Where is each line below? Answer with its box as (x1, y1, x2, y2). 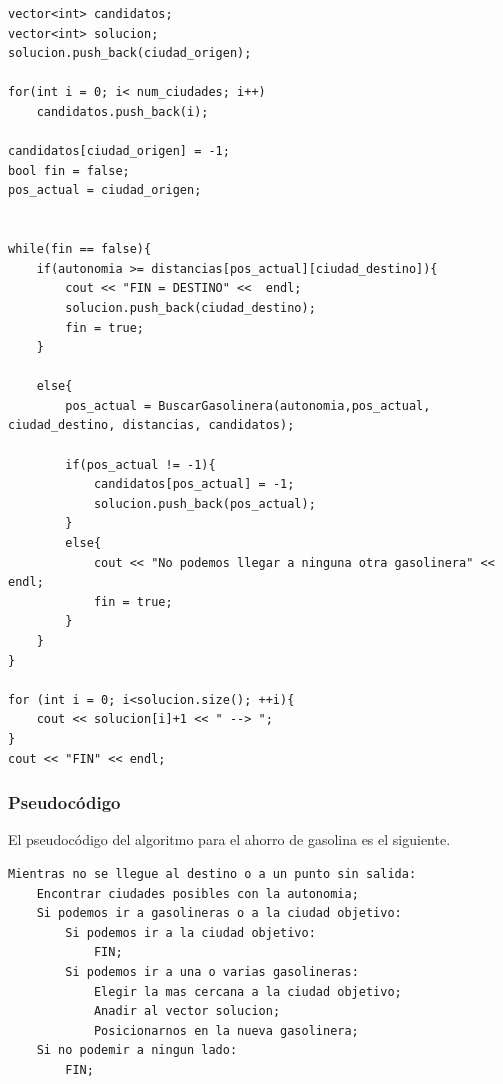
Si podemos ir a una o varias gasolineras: (65, 964, 359, 979)
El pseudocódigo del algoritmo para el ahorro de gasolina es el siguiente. (8, 829, 451, 850)
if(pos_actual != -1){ (65, 457, 216, 472)
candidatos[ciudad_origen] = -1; (8, 144, 230, 159)
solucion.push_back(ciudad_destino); (65, 300, 316, 315)
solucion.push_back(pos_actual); (93, 496, 316, 511)
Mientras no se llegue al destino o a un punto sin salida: (8, 866, 417, 881)
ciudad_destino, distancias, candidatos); (8, 418, 295, 433)
